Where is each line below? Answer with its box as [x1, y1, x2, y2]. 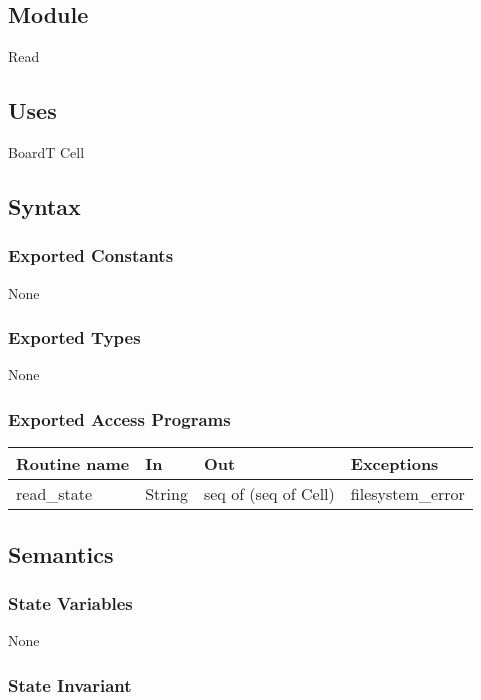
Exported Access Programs [8, 406, 231, 431]
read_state [16, 482, 93, 506]
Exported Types [8, 325, 141, 350]
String [145, 482, 188, 506]
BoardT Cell [8, 142, 85, 162]
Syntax [8, 190, 81, 221]
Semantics [8, 538, 114, 569]
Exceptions [350, 452, 439, 476]
